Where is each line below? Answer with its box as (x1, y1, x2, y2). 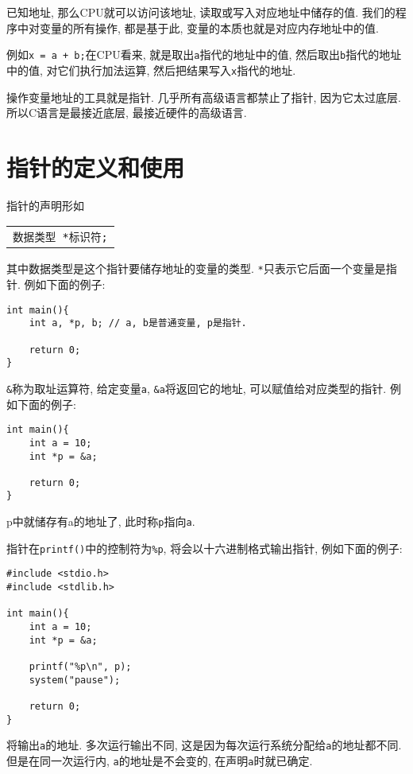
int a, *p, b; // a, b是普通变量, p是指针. (29, 317, 247, 329)
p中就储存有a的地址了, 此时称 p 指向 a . (6, 513, 195, 530)
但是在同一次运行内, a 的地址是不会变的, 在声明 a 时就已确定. (6, 752, 313, 768)
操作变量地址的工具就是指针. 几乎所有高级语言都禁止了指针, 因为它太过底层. (6, 88, 401, 105)
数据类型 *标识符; (13, 231, 108, 244)
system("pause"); (29, 674, 121, 686)
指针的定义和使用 (6, 150, 185, 183)
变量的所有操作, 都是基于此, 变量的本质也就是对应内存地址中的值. (39, 19, 379, 36)
